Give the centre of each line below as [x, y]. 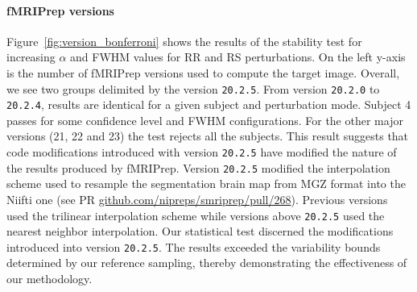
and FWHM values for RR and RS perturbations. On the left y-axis [238, 57]
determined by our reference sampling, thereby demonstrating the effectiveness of [207, 263]
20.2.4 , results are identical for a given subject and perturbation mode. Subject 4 [209, 104]
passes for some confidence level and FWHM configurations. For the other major [205, 120]
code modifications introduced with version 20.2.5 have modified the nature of [202, 152]
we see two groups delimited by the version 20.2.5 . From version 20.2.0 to [193, 88]
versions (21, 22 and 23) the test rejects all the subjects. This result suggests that [208, 136]
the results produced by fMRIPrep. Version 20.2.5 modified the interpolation [198, 167]
